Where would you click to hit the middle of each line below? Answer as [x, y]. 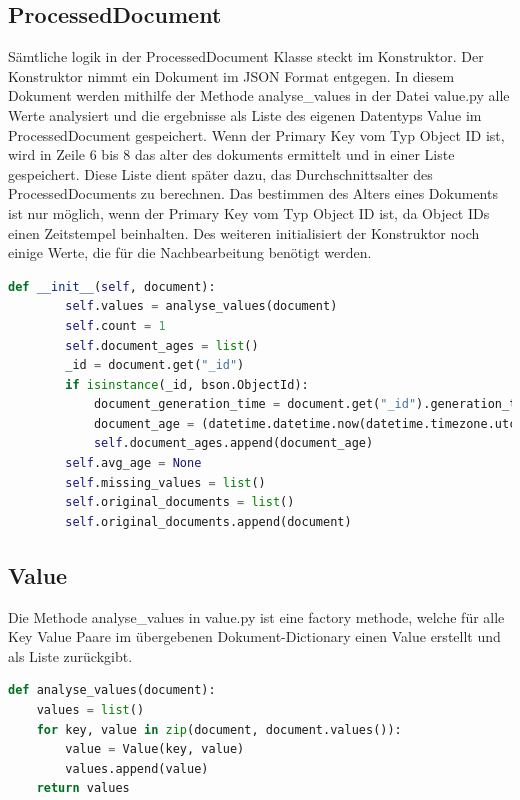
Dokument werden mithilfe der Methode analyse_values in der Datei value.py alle [259, 95]
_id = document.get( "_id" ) [155, 365]
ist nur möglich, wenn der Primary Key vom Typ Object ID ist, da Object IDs [249, 212]
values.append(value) [137, 768]
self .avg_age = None [133, 463]
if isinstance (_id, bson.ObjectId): [187, 384]
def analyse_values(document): [112, 690]
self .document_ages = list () [162, 345]
